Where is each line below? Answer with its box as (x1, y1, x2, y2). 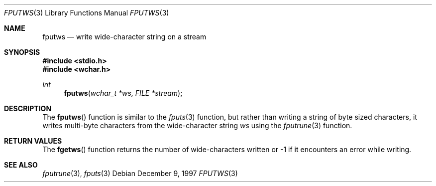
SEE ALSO (4, 161, 38, 169)
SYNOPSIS (4, 48, 40, 56)
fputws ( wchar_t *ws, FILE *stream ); (64, 89, 183, 97)
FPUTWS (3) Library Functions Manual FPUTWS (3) (4, 8, 169, 17)
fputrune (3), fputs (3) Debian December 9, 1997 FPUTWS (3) (42, 169, 238, 178)
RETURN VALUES (4, 137, 62, 145)
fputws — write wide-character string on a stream (42, 32, 207, 41)
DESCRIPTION (4, 104, 52, 113)
